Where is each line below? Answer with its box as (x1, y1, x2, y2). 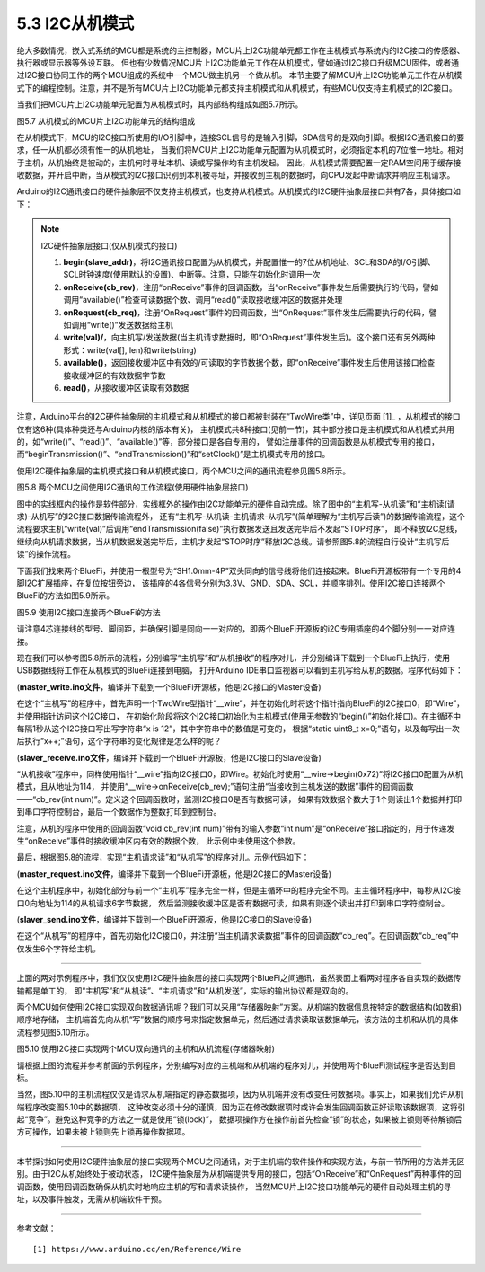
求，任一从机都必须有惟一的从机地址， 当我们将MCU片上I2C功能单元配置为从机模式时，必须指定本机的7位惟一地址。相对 (16, 145, 464, 155)
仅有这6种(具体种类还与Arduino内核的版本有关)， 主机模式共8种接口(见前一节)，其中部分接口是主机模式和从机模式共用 (16, 423, 455, 435)
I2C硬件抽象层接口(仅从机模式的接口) (40, 240, 178, 251)
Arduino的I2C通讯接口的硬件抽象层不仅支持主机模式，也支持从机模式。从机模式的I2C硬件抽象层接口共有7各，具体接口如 (16, 186, 462, 197)
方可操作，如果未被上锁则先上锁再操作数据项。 (16, 1126, 190, 1137)
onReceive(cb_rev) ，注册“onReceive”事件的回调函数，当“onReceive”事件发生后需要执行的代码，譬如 (63, 281, 439, 292)
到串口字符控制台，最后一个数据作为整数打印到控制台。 (16, 807, 222, 817)
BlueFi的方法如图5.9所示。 (16, 590, 115, 601)
